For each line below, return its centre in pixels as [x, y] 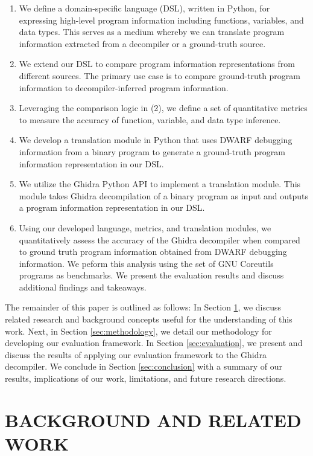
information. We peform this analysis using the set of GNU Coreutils [146, 263]
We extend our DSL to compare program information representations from [157, 64]
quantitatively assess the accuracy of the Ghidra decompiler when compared [160, 239]
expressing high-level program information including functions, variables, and [161, 20]
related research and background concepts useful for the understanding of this [149, 319]
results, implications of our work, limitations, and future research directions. [146, 378]
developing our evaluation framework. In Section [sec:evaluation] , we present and [154, 343]
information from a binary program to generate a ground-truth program [152, 151]
